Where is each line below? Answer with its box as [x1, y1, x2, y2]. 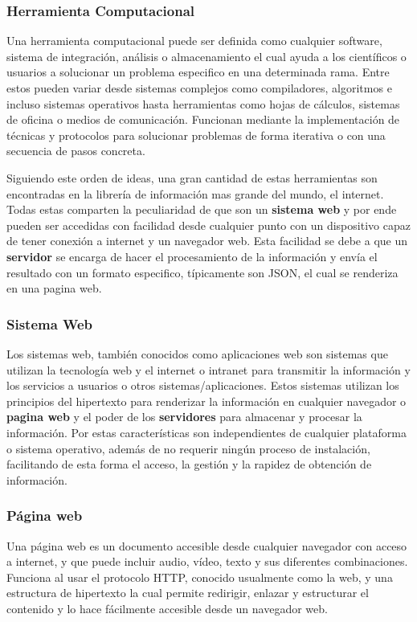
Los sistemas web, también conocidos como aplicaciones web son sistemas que [6, 345, 388, 362]
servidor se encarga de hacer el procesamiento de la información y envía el [6, 248, 378, 264]
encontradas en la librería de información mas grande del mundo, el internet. [6, 185, 384, 202]
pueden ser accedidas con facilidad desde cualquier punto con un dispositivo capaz [6, 216, 411, 233]
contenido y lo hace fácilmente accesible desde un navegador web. [6, 599, 328, 616]
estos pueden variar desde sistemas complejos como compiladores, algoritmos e [6, 80, 392, 96]
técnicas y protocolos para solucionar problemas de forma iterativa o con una [6, 126, 386, 143]
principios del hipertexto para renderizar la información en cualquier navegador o [6, 392, 407, 409]
